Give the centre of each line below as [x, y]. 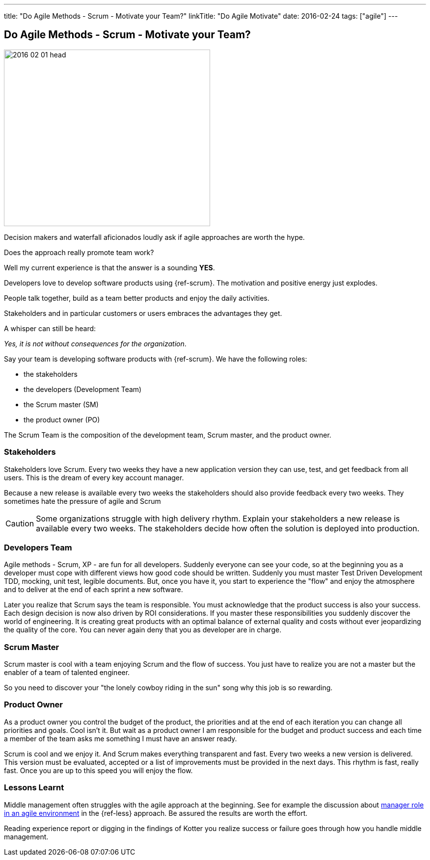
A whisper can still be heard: [50, 328]
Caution [20, 523]
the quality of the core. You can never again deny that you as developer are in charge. [143, 630]
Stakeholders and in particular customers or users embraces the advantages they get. [143, 313]
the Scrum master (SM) [61, 404]
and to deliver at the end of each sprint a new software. [94, 590]
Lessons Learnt [34, 788]
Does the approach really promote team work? [79, 252]
